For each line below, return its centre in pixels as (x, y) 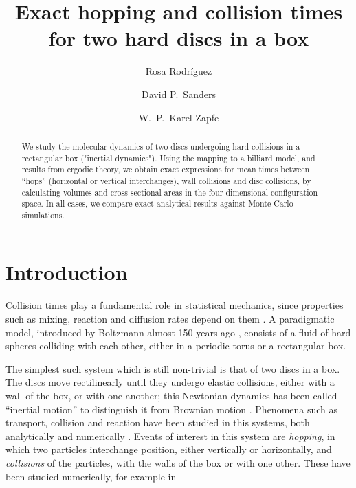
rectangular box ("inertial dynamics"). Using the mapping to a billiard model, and (168, 158)
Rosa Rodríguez (179, 71)
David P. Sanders (179, 94)
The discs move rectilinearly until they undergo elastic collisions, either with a (170, 382)
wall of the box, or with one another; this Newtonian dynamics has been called (171, 395)
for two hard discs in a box (179, 38)
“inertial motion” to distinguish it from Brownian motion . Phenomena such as (172, 409)
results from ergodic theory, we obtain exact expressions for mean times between (166, 169)
